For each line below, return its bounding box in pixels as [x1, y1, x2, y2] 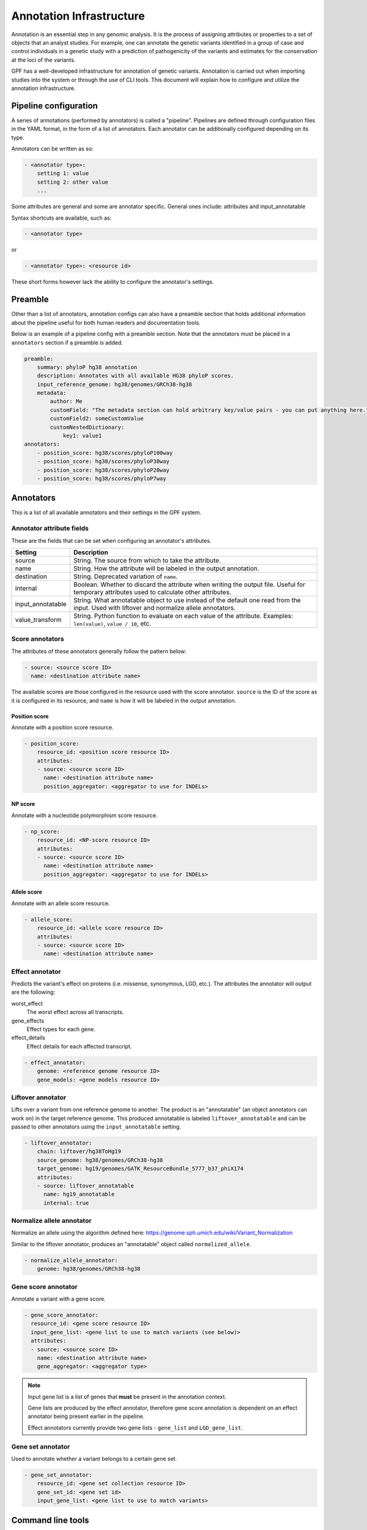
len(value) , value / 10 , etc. [73, 619, 152, 627]
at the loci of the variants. [11, 56, 76, 64]
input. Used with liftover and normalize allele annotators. [73, 603, 236, 612]
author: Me [50, 398, 83, 405]
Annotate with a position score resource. [11, 723, 114, 731]
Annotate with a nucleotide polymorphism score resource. [11, 812, 158, 819]
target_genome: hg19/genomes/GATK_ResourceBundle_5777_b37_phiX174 [37, 1165, 244, 1172]
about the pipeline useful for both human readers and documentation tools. [11, 319, 201, 326]
